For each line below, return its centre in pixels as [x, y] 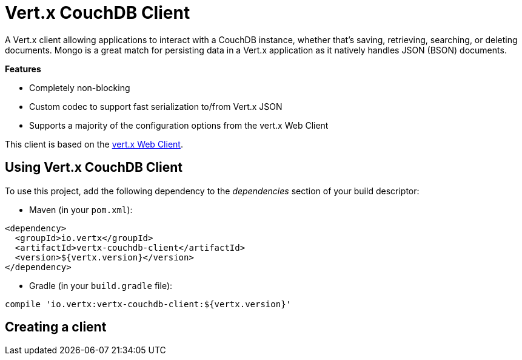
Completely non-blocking [80, 87]
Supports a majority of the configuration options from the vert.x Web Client [179, 125]
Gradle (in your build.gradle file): [101, 285]
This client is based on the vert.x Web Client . [94, 144]
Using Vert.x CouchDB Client [94, 168]
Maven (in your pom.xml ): [81, 209]
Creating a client [56, 327]
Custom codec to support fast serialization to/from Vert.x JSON [156, 106]
